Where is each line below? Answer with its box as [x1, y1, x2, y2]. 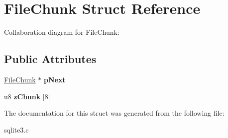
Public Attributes [4, 51, 97, 67]
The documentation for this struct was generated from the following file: [4, 108, 225, 118]
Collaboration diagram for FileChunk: [4, 27, 119, 37]
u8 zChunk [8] [4, 91, 50, 101]
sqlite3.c [4, 124, 29, 135]
